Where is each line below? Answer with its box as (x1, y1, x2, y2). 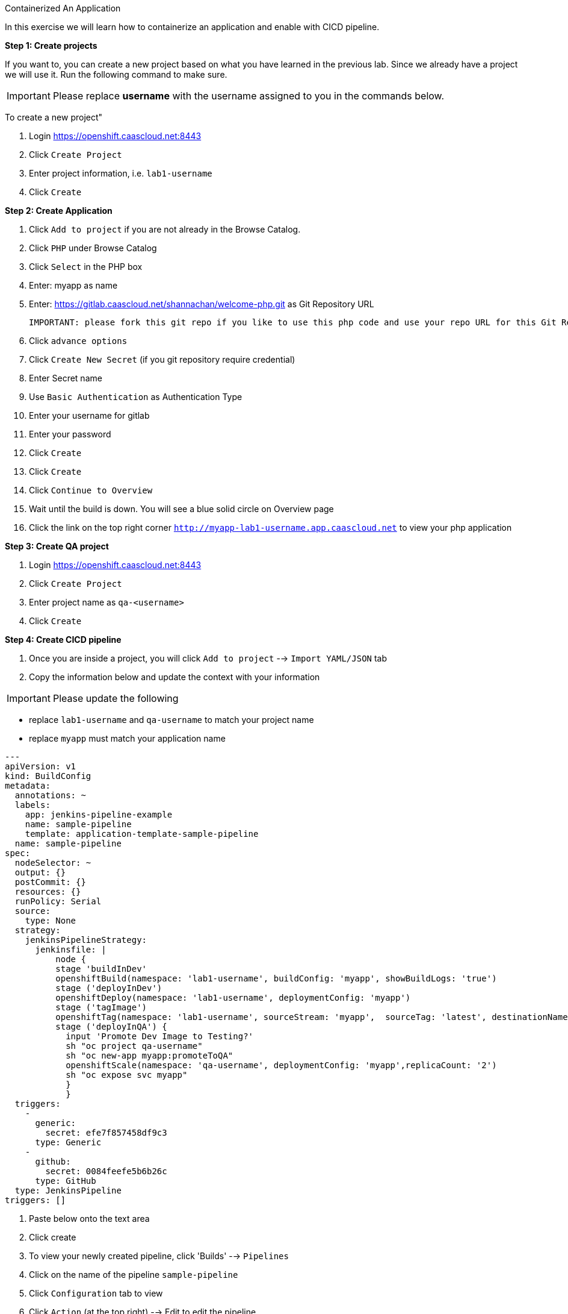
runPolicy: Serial (14, 896, 102, 906)
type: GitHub (35, 1176, 96, 1186)
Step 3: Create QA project (5, 541, 109, 551)
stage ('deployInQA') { (55, 1022, 167, 1031)
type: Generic (35, 1137, 102, 1147)
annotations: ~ (14, 790, 86, 800)
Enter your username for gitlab (29, 410, 150, 421)
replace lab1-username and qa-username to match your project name (29, 715, 314, 725)
